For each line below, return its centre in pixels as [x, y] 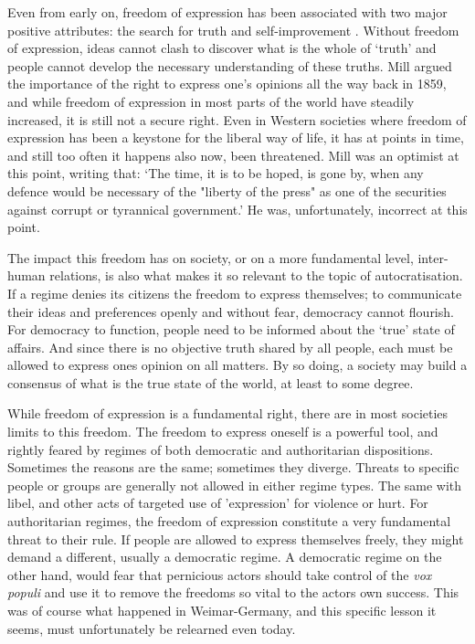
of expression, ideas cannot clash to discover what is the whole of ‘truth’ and [222, 48]
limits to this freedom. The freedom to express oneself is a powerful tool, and [223, 432]
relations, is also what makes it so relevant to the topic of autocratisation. [256, 275]
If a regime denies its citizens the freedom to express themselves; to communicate [235, 293]
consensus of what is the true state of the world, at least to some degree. [211, 382]
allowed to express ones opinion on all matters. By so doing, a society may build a [237, 365]
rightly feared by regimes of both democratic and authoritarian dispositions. [221, 449]
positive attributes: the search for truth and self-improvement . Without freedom [233, 30]
